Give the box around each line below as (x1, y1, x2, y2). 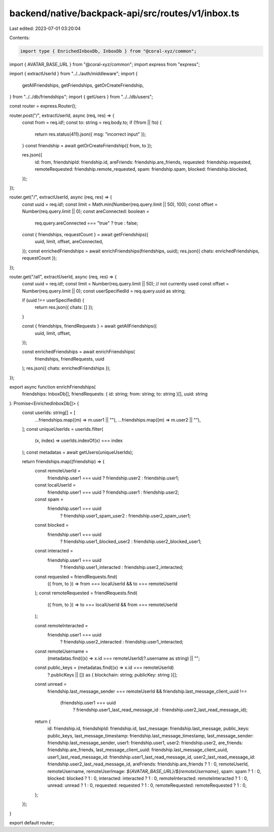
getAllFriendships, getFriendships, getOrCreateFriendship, (22, 82, 144, 88)
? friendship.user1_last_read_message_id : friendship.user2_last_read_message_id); (73, 707, 248, 713)
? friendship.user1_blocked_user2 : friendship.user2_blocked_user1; (60, 538, 201, 545)
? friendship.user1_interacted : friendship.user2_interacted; (60, 564, 184, 570)
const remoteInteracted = (35, 622, 88, 628)
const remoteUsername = (35, 648, 89, 654)
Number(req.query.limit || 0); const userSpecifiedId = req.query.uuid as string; (22, 287, 186, 294)
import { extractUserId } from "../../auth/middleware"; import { (9, 71, 138, 77)
